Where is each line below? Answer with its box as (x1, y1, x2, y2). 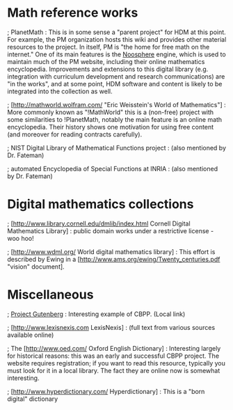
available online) (7, 331, 54, 339)
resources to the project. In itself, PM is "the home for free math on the (7, 42, 210, 51)
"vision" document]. (7, 262, 65, 271)
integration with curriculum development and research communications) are (7, 72, 225, 81)
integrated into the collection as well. (7, 87, 113, 95)
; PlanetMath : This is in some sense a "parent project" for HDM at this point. (7, 28, 226, 36)
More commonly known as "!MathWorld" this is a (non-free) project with (7, 108, 214, 116)
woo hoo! (7, 234, 35, 242)
